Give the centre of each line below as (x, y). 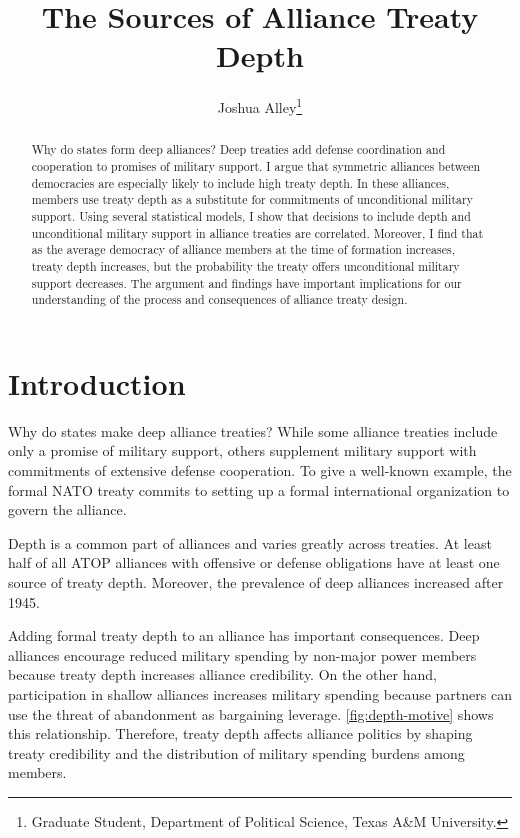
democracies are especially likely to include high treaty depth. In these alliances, (240, 182)
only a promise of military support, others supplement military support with (242, 450)
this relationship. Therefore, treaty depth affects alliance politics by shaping (240, 733)
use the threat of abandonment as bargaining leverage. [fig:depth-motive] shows (251, 713)
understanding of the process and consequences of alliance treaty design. (219, 299)
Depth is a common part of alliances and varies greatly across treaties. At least (250, 542)
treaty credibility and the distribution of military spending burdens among (236, 752)
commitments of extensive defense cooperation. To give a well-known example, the (260, 470)
